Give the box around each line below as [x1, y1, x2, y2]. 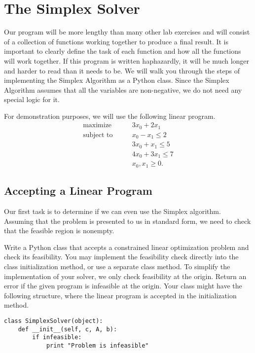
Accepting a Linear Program [4, 183, 152, 198]
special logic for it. [4, 94, 60, 105]
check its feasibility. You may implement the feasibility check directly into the [4, 251, 239, 262]
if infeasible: [32, 334, 82, 341]
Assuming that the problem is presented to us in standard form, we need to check [4, 215, 251, 226]
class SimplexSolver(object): [4, 318, 103, 325]
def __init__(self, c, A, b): [18, 325, 117, 333]
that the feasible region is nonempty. [4, 225, 114, 236]
